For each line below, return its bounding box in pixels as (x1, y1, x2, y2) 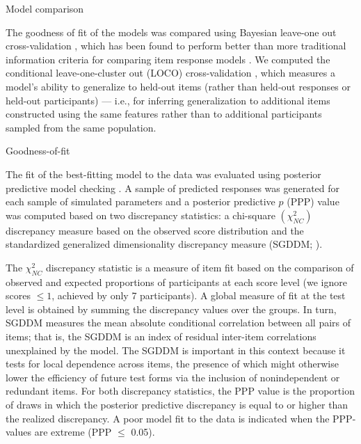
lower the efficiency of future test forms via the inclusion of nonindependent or (6, 370, 340, 384)
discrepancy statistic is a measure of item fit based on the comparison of (45, 260, 354, 274)
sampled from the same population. (6, 120, 157, 134)
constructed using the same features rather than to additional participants (6, 106, 322, 121)
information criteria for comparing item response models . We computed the (6, 51, 330, 66)
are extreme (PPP (34, 425, 112, 439)
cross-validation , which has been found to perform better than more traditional (6, 38, 346, 53)
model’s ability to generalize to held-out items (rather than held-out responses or (6, 79, 351, 93)
